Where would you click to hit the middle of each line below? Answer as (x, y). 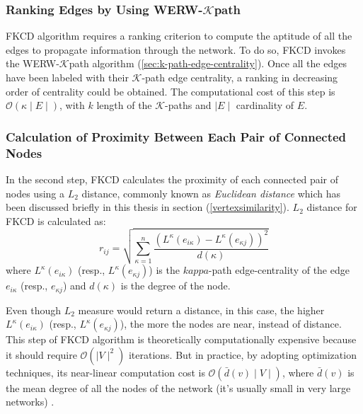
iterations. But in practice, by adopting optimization (242, 354)
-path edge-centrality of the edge (279, 270)
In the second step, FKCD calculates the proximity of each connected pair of (172, 179)
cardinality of (265, 105)
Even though (33, 310)
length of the (124, 105)
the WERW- (33, 63)
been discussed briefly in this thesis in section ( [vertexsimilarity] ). (148, 207)
